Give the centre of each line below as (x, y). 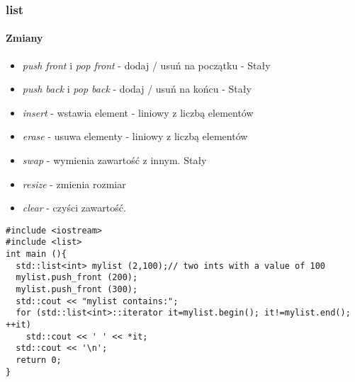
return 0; (39, 360)
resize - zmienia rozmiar (74, 184)
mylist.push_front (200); (77, 278)
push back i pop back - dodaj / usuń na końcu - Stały (137, 89)
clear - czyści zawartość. (74, 208)
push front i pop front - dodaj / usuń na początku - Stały (146, 65)
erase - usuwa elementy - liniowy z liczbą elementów (135, 136)
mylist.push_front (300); (77, 290)
